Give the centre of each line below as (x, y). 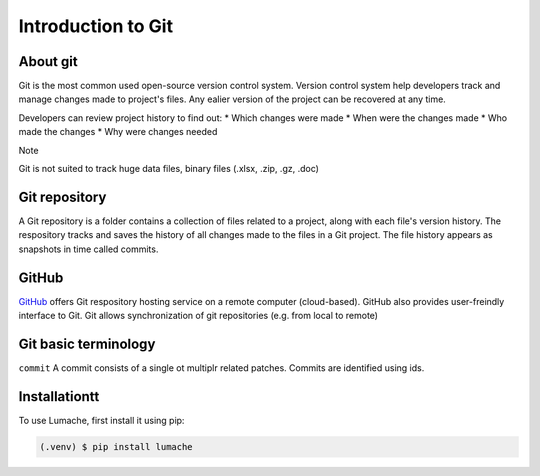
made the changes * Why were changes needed (118, 132)
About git (48, 61)
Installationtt (59, 396)
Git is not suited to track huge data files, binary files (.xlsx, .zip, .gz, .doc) (169, 169)
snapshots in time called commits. (88, 249)
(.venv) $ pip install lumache (116, 446)
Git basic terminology (87, 343)
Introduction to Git (96, 26)
